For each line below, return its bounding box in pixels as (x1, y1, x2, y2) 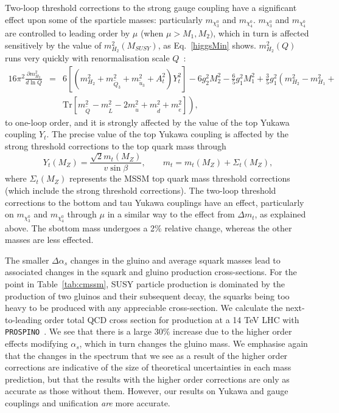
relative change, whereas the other (164, 221, 292, 234)
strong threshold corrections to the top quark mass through (5, 140, 226, 152)
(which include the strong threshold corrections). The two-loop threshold (5, 184, 276, 197)
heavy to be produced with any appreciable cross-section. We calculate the (5, 301, 283, 314)
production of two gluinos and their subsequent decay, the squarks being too (5, 289, 290, 302)
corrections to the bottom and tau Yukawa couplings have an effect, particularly (5, 196, 304, 208)
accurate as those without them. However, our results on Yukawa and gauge (5, 384, 288, 397)
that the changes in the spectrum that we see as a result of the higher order (5, 349, 288, 361)
